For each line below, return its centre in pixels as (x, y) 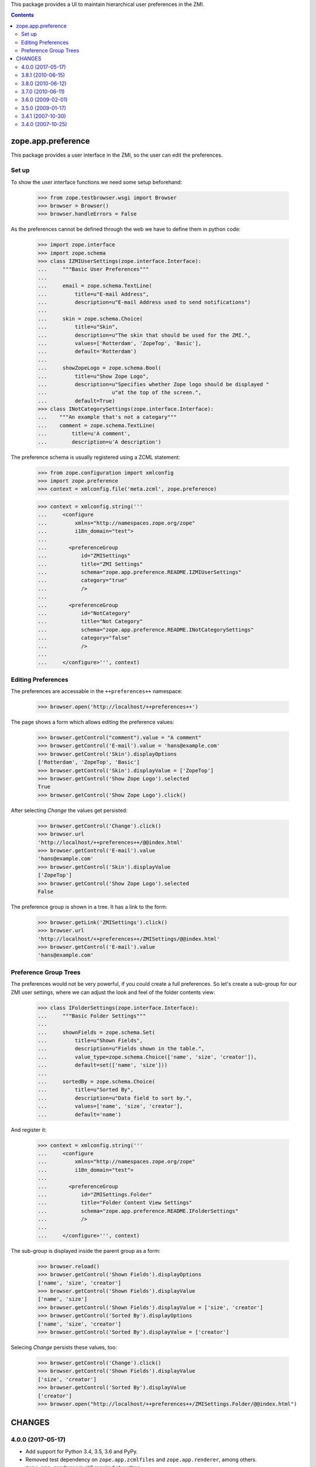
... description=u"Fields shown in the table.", (121, 1049)
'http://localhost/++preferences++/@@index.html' (110, 842)
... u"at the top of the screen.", (120, 393)
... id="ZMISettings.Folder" (95, 1194)
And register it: (29, 1130)
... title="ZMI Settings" (90, 564)
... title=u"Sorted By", (86, 1090)
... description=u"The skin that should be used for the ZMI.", (144, 335)
